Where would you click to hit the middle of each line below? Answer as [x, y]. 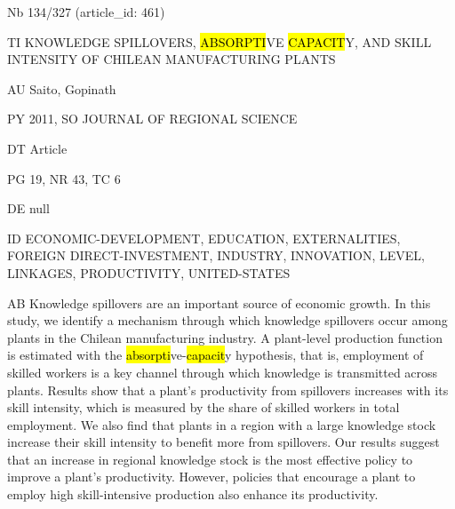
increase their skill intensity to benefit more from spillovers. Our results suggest [224, 442]
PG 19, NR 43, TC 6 [64, 178]
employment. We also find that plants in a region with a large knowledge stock [222, 424]
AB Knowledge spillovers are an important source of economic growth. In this [219, 302]
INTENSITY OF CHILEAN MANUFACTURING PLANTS [172, 59]
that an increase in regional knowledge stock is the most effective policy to [210, 459]
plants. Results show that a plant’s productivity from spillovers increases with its [228, 390]
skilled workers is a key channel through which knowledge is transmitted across [223, 372]
